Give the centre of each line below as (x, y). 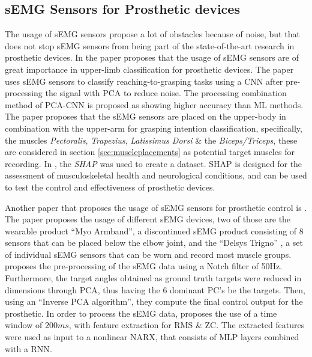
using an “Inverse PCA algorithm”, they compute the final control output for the (154, 301)
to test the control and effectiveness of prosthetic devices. (110, 187)
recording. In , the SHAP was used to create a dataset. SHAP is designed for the (154, 163)
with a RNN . (28, 348)
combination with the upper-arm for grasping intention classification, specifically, (154, 128)
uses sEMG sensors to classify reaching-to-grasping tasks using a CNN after (144, 81)
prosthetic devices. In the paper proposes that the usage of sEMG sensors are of (152, 57)
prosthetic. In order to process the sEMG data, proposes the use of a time (141, 313)
